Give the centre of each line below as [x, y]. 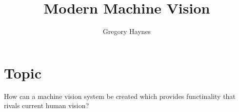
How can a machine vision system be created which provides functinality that [120, 96]
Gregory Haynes [127, 31]
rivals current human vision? [47, 105]
